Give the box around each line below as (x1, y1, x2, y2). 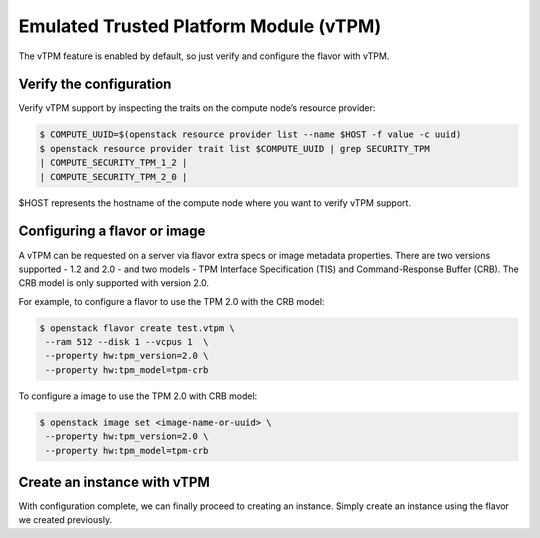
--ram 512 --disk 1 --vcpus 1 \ (45, 336, 209, 348)
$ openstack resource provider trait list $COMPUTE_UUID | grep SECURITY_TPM (39, 143, 430, 154)
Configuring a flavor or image (18, 223, 206, 240)
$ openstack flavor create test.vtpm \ (39, 322, 235, 334)
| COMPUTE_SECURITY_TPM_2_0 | (39, 171, 188, 182)
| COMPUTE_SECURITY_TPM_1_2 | (39, 157, 188, 169)
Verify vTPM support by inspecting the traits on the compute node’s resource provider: (18, 102, 376, 114)
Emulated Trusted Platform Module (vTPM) (18, 15, 382, 37)
